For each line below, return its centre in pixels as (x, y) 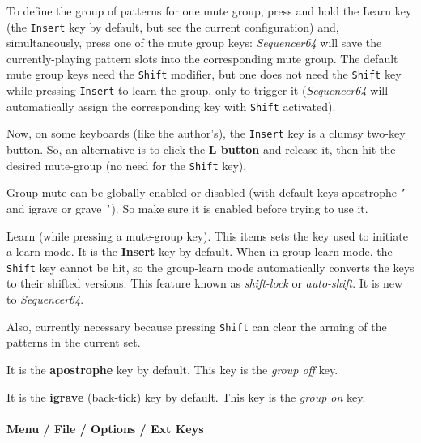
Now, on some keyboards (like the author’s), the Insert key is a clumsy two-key (206, 133)
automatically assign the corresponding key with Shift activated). (171, 106)
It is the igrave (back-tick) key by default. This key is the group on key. (186, 396)
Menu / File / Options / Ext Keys (105, 428)
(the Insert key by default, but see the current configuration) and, (173, 26)
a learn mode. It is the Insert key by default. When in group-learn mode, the (200, 251)
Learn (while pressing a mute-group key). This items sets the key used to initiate (207, 235)
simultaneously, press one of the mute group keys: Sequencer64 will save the (194, 43)
